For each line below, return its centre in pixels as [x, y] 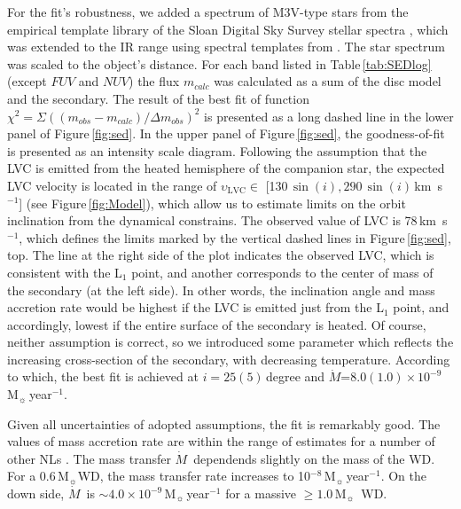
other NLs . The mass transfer [89, 458]
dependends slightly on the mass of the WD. [314, 458]
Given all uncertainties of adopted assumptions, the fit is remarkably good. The [224, 423]
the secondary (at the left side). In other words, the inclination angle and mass [221, 290]
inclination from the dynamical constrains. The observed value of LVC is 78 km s [227, 220]
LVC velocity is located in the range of [112, 185]
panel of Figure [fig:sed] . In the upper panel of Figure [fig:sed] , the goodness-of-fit [226, 133]
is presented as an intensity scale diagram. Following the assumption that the [217, 150]
